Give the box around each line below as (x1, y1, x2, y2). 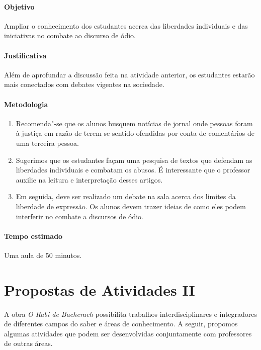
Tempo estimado (4, 230, 63, 241)
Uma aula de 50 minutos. (4, 249, 82, 260)
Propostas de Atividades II (4, 279, 195, 300)
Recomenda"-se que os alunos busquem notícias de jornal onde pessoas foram (16, 118, 253, 128)
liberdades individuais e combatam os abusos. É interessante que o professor (16, 164, 250, 175)
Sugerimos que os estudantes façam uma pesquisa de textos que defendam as (16, 154, 252, 165)
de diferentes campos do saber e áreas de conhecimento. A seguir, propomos (4, 318, 238, 329)
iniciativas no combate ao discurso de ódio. (4, 30, 136, 41)
